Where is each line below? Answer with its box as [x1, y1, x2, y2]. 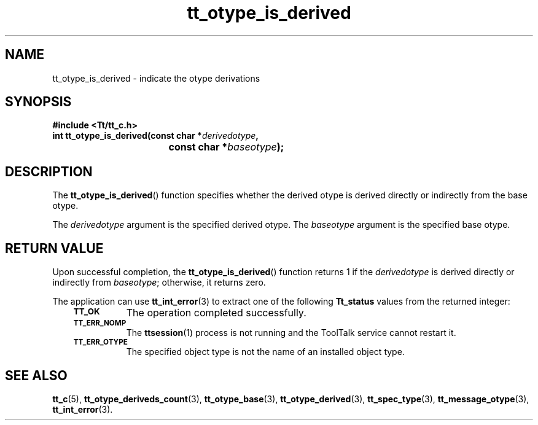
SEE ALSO [5, 367, 68, 383]
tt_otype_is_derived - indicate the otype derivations [52, 72, 260, 84]
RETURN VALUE [5, 240, 104, 256]
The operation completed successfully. [126, 306, 306, 319]
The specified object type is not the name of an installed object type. [126, 346, 405, 357]
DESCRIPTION [5, 163, 93, 179]
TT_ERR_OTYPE [73, 338, 128, 347]
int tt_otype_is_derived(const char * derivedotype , [52, 130, 259, 141]
